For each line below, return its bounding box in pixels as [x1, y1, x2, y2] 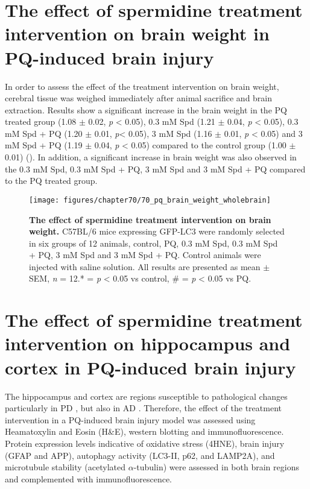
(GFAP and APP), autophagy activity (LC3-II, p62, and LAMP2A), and [5, 449, 275, 461]
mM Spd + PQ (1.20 [5, 127, 83, 139]
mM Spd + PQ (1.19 [5, 139, 83, 151]
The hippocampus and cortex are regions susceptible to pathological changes [5, 390, 288, 402]
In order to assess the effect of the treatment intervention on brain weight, [5, 80, 279, 92]
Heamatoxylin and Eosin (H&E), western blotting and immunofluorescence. [5, 425, 284, 438]
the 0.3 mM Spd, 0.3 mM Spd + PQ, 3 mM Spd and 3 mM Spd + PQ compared [5, 162, 306, 175]
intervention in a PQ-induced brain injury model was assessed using [5, 413, 256, 426]
